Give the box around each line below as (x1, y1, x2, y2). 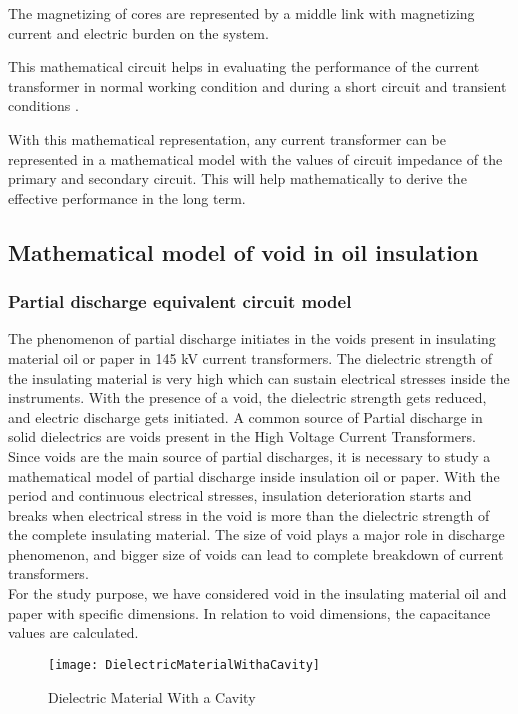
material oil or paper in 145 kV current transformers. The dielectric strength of (8, 347, 493, 368)
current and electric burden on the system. (8, 22, 269, 43)
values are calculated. (8, 622, 139, 643)
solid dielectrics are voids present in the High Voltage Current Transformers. (8, 426, 476, 447)
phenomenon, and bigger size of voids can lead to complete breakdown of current (8, 543, 504, 564)
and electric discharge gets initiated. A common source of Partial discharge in (8, 406, 483, 427)
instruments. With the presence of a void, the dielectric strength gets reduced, (8, 387, 487, 408)
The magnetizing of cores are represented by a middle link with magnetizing (8, 3, 475, 23)
